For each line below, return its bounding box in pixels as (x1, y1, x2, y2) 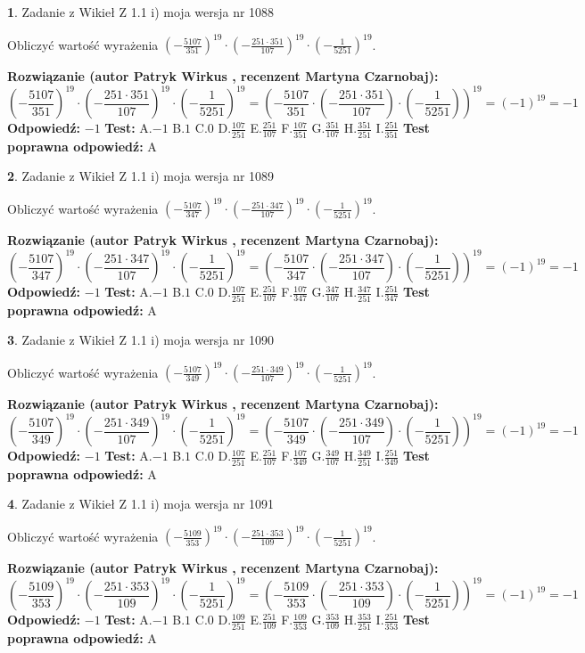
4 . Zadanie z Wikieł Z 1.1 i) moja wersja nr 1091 (7, 494, 275, 513)
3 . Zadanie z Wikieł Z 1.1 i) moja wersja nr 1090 (7, 331, 275, 349)
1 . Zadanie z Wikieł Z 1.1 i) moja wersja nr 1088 (7, 3, 275, 20)
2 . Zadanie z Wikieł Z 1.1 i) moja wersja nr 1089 (7, 167, 275, 185)
